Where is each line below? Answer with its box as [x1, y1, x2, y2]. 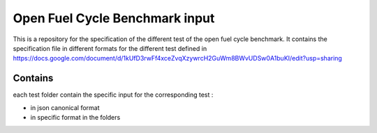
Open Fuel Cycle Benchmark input [13, 10, 215, 26]
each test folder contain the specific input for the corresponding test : [13, 91, 214, 99]
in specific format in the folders [30, 114, 121, 122]
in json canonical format [30, 103, 100, 111]
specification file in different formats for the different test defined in [13, 44, 207, 52]
